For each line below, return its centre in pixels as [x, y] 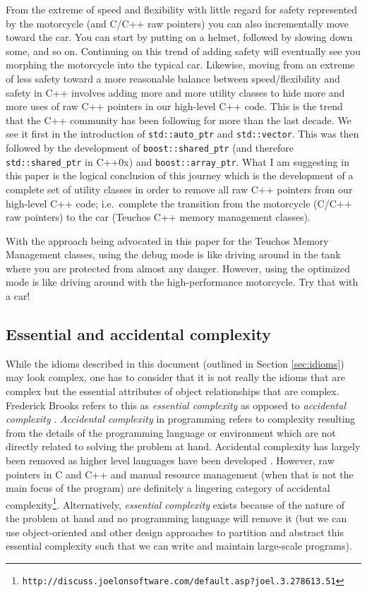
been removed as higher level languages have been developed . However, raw [170, 460]
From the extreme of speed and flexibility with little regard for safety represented [182, 9]
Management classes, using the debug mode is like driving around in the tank [173, 254]
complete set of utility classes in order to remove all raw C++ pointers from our [179, 189]
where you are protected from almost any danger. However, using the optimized [178, 268]
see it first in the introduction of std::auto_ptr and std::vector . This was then [182, 134]
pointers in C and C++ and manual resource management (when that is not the [180, 474]
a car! [18, 296]
